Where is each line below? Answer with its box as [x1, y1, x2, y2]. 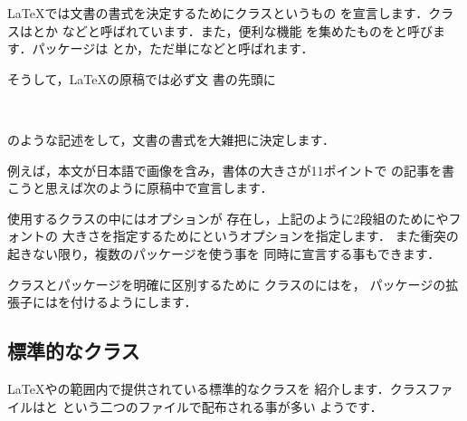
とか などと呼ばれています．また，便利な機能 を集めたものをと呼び [32, 21, 434, 40]
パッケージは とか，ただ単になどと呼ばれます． [32, 39, 314, 58]
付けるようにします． [70, 292, 197, 311]
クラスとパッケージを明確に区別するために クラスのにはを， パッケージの [7, 274, 446, 293]
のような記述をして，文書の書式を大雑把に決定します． [7, 129, 336, 148]
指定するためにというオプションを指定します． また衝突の [112, 226, 459, 245]
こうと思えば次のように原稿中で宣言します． [7, 178, 273, 197]
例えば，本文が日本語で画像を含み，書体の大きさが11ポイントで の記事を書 [7, 160, 455, 179]
